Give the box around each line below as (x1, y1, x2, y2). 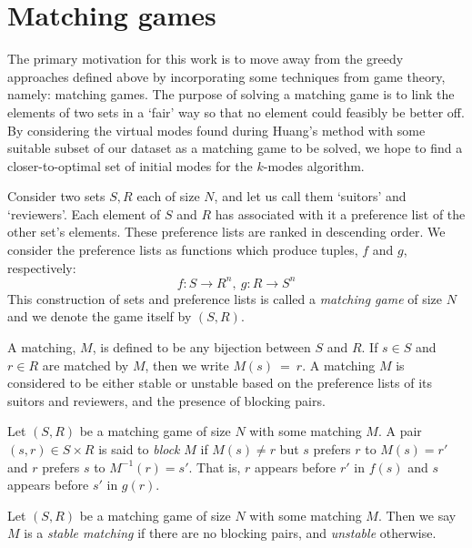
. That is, (188, 457, 241, 476)
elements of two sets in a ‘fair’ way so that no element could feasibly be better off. (7, 102, 465, 121)
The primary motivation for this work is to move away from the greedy (7, 49, 404, 68)
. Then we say (377, 505, 457, 524)
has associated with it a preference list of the (215, 204, 466, 223)
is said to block (98, 439, 180, 458)
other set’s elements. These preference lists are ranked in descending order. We (7, 222, 446, 241)
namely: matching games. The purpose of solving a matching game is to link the (7, 85, 455, 104)
